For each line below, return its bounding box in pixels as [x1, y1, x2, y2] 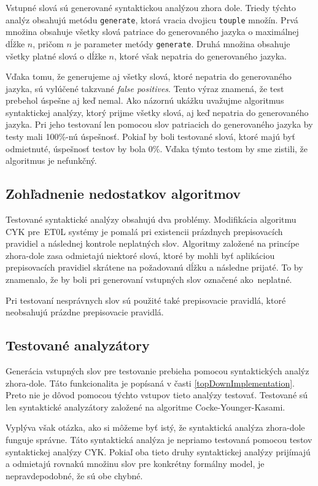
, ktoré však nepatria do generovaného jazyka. [114, 49, 287, 62]
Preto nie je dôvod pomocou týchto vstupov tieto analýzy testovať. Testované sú [6, 388, 308, 401]
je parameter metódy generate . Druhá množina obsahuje [74, 37, 290, 50]
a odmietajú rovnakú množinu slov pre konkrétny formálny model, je [6, 457, 265, 470]
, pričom [33, 37, 64, 50]
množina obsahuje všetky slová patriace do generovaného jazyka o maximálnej [6, 25, 299, 38]
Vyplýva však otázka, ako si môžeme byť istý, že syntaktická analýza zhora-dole [6, 421, 305, 434]
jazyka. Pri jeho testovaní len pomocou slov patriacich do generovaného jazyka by [6, 118, 313, 131]
